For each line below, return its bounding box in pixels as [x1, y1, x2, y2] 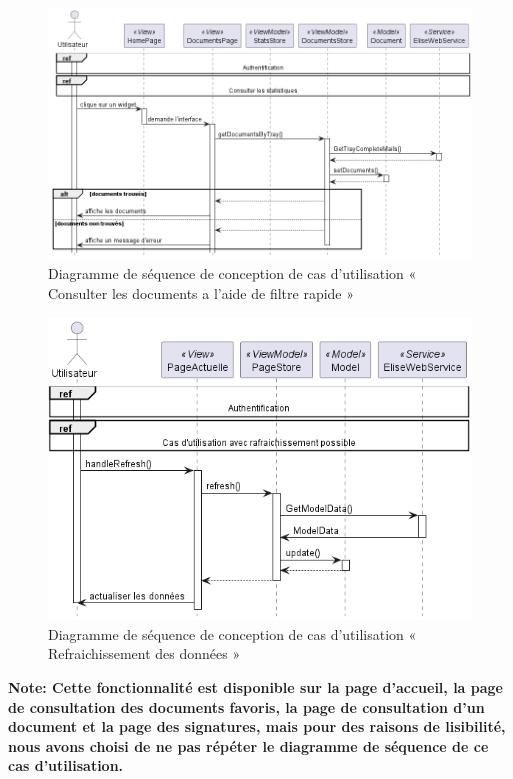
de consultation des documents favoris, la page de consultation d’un [8, 696, 485, 717]
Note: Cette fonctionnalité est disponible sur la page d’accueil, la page [8, 676, 503, 697]
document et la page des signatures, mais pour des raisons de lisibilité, [8, 716, 506, 737]
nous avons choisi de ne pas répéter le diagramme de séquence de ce [8, 735, 489, 756]
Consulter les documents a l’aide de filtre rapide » [48, 283, 355, 304]
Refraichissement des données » [48, 643, 241, 664]
